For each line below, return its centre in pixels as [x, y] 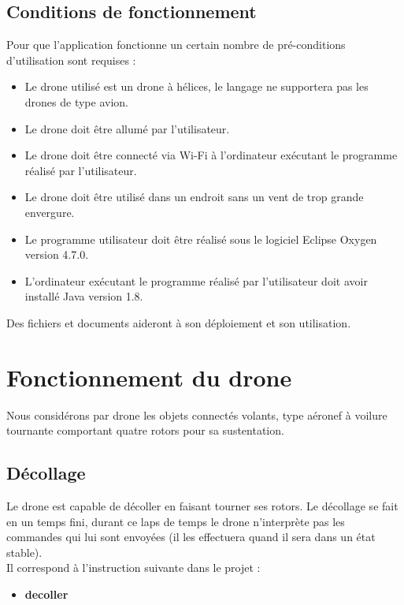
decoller [46, 594]
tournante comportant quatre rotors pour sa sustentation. [145, 430]
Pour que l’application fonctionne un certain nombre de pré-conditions [176, 45]
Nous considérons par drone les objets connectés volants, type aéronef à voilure [197, 415]
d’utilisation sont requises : [71, 60]
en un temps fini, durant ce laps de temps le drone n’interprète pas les [176, 521]
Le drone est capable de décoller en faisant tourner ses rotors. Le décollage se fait [202, 506]
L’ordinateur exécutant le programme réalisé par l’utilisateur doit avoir [196, 280]
